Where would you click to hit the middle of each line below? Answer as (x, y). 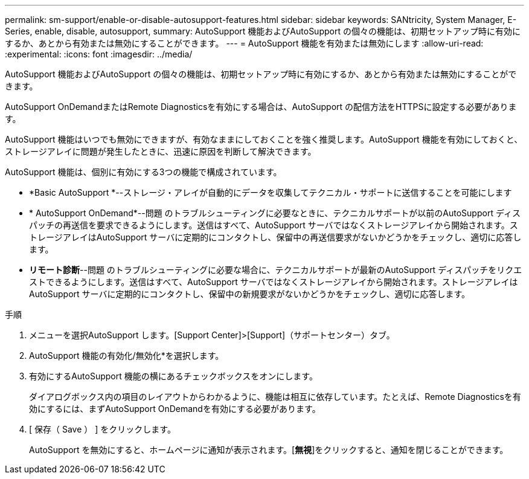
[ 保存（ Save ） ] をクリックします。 (102, 429)
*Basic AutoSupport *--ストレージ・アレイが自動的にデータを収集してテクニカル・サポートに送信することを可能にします (271, 192)
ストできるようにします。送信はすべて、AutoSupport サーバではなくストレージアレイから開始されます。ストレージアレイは (274, 282)
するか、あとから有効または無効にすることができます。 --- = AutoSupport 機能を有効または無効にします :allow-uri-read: (244, 43)
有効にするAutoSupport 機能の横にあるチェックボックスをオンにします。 (173, 376)
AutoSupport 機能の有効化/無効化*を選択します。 (127, 355)
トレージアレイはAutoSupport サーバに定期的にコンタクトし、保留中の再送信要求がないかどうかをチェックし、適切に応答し (275, 237)
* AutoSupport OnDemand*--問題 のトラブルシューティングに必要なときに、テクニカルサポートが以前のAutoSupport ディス (275, 213)
